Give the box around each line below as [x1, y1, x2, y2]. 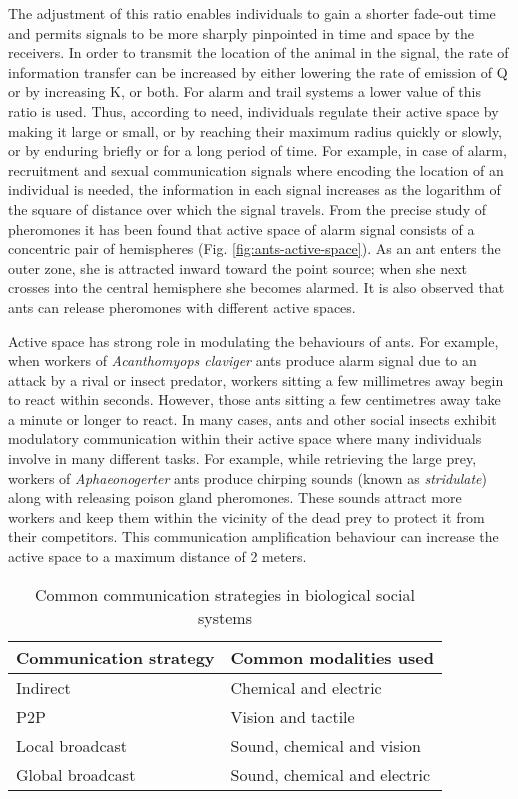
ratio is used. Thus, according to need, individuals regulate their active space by [8, 100, 499, 121]
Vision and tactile [230, 704, 355, 728]
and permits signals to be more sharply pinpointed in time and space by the [8, 22, 475, 43]
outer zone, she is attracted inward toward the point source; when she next [8, 257, 467, 278]
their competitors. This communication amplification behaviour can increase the [8, 526, 499, 547]
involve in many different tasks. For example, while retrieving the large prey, [8, 448, 477, 469]
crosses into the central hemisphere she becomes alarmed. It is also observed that [8, 277, 505, 298]
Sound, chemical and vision [230, 733, 421, 757]
